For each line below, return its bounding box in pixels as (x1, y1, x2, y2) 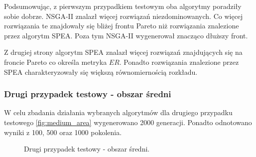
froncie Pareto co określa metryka (4, 56, 107, 67)
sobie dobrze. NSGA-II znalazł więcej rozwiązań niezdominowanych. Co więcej (4, 10, 243, 21)
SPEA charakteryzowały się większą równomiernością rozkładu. (4, 66, 198, 77)
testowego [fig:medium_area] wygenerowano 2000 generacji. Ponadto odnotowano (4, 117, 252, 127)
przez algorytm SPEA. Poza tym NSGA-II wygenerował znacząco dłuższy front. (4, 30, 248, 40)
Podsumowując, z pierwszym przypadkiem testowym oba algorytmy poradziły (4, 1, 242, 11)
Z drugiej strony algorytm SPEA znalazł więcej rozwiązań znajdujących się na (4, 47, 243, 57)
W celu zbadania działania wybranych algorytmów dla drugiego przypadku (4, 107, 233, 118)
